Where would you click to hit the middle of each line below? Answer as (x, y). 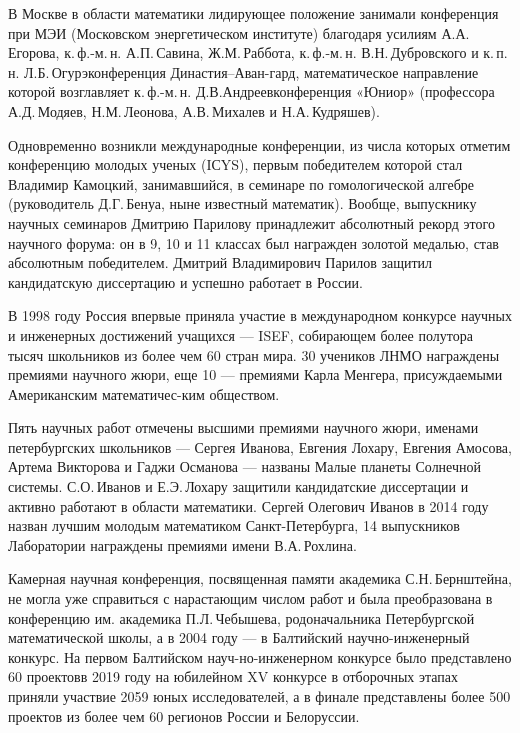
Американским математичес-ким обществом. (144, 393)
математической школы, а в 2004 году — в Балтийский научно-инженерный (239, 637)
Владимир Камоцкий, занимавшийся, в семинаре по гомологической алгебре (241, 183)
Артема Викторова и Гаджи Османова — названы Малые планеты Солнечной (244, 466)
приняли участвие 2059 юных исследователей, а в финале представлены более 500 (259, 696)
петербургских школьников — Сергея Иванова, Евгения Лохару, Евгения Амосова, (260, 446)
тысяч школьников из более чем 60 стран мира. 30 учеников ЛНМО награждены (254, 354)
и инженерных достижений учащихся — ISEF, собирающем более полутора (240, 334)
